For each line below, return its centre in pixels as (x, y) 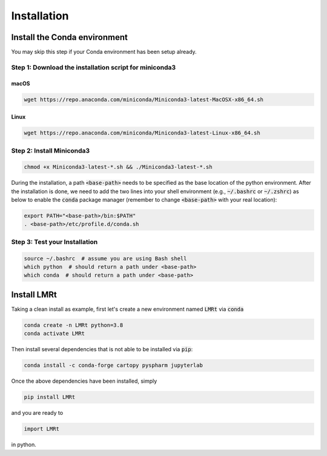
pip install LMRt (50, 397)
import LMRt (42, 429)
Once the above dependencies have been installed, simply (84, 381)
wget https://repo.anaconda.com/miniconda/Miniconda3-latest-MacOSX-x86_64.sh (144, 99)
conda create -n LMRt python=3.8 (74, 325)
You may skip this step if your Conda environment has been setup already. (104, 52)
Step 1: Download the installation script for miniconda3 (94, 67)
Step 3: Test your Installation (54, 242)
